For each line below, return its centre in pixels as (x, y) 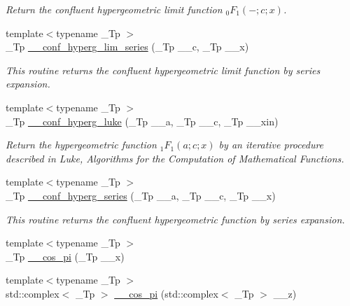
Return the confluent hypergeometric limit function (114, 9)
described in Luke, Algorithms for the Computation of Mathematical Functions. (175, 158)
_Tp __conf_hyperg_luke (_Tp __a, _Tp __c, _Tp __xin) (142, 121)
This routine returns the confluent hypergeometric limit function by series (163, 70)
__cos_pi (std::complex (166, 293)
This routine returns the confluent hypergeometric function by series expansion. (175, 219)
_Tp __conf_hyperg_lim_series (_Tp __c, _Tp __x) (127, 47)
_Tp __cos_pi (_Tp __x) (65, 256)
